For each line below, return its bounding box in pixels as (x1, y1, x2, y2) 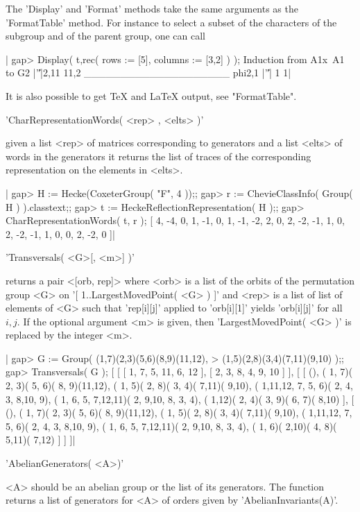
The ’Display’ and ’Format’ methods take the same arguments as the (6, 1, 298, 15)
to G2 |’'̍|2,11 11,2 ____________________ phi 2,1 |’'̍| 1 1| (6, 65, 291, 80)
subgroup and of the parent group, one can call (6, 28, 206, 43)
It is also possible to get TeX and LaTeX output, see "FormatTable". (6, 88, 297, 103)
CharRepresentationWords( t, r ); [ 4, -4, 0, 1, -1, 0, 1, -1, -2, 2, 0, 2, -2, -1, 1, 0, (6, 213, 345, 228)
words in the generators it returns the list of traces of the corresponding (6, 148, 311, 163)
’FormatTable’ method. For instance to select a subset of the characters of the (6, 15, 337, 29)
